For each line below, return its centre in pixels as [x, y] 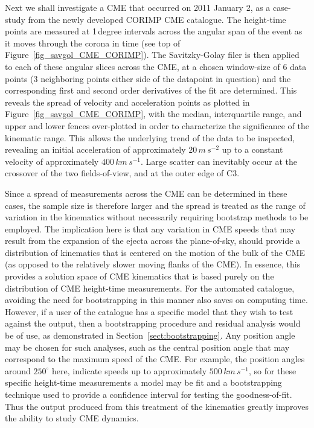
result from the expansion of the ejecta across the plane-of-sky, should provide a [153, 241]
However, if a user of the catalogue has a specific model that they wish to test [149, 311]
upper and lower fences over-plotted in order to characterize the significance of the [157, 125]
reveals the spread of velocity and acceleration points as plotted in [127, 102]
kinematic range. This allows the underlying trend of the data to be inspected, [150, 137]
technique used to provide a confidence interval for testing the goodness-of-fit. [149, 394]
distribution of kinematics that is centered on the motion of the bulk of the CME [155, 252]
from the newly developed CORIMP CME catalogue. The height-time [157, 19]
